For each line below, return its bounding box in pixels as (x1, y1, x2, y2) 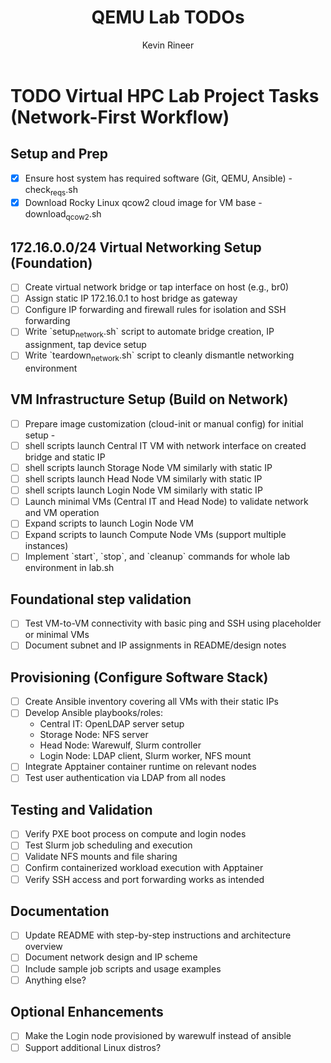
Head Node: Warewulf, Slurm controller (39, 739, 202, 751)
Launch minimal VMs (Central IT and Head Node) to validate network (24, 496, 309, 508)
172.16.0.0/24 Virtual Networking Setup (10, 239, 262, 256)
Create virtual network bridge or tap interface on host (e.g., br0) (24, 281, 290, 293)
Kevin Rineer (141, 39, 195, 51)
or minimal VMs (24, 629, 90, 641)
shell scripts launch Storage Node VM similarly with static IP (24, 462, 273, 473)
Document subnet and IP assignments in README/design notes (24, 639, 287, 651)
